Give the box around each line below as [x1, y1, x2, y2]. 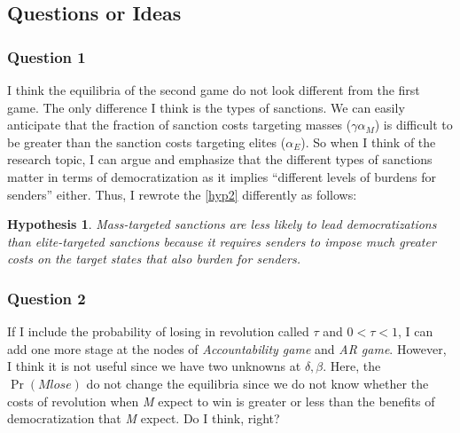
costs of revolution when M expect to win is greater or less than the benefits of [7, 391, 435, 410]
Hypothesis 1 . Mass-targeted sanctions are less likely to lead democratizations [7, 215, 437, 233]
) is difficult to [374, 115, 453, 134]
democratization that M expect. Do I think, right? [7, 409, 280, 428]
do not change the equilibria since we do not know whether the [86, 374, 429, 392]
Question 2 [7, 287, 86, 309]
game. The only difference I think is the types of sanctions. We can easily [7, 98, 405, 116]
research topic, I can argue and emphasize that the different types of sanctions [7, 150, 433, 169]
